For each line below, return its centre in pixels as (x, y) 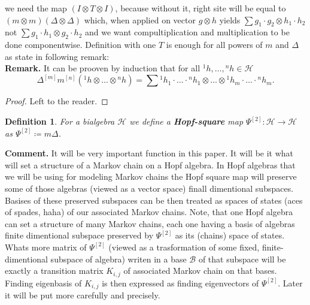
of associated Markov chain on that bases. (200, 271)
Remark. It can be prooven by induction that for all (103, 68)
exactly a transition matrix (54, 271)
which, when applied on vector (140, 19)
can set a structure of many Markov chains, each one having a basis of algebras (150, 223)
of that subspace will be (242, 259)
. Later (290, 283)
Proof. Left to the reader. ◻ (57, 101)
